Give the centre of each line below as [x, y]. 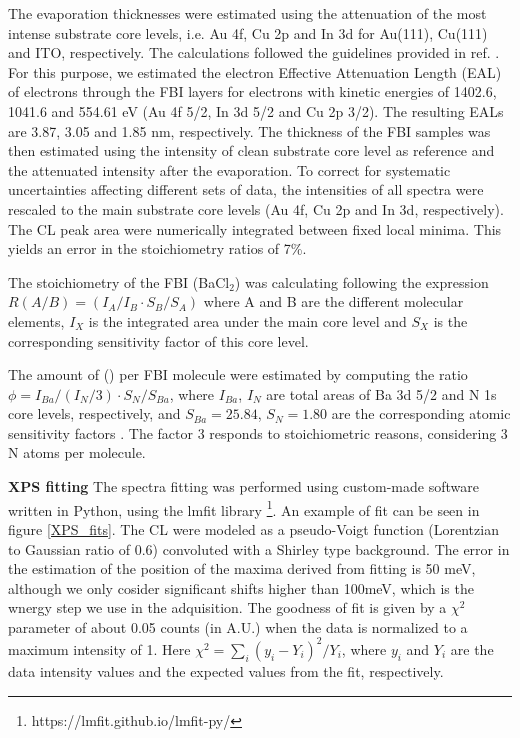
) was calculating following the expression [361, 281]
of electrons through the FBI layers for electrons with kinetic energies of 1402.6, [252, 91]
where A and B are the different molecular [333, 301]
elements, [36, 320]
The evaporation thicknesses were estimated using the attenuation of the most [247, 13]
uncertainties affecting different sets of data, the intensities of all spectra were [246, 189]
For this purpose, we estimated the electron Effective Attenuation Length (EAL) [255, 71]
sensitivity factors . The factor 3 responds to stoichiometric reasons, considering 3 [258, 432]
